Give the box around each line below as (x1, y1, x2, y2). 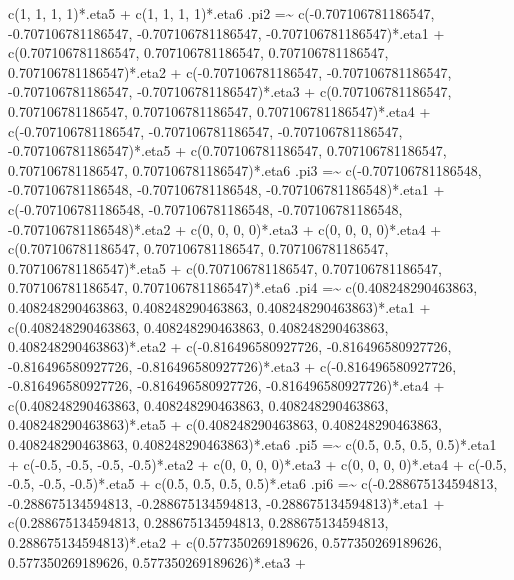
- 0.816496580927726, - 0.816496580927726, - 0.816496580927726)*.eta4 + (8, 375, 445, 396)
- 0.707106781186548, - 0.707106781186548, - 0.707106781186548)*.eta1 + (8, 179, 445, 200)
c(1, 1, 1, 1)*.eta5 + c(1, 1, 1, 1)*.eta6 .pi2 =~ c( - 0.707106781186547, (8, 3, 435, 23)
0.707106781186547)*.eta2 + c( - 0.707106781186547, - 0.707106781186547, (8, 61, 452, 82)
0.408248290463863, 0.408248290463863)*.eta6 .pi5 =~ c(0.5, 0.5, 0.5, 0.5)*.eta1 (8, 434, 497, 455)
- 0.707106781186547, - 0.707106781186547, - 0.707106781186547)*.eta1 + (8, 22, 445, 43)
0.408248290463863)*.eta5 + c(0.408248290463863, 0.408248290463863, (8, 414, 443, 435)
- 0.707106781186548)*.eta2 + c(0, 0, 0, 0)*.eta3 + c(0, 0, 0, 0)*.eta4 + (8, 218, 442, 239)
